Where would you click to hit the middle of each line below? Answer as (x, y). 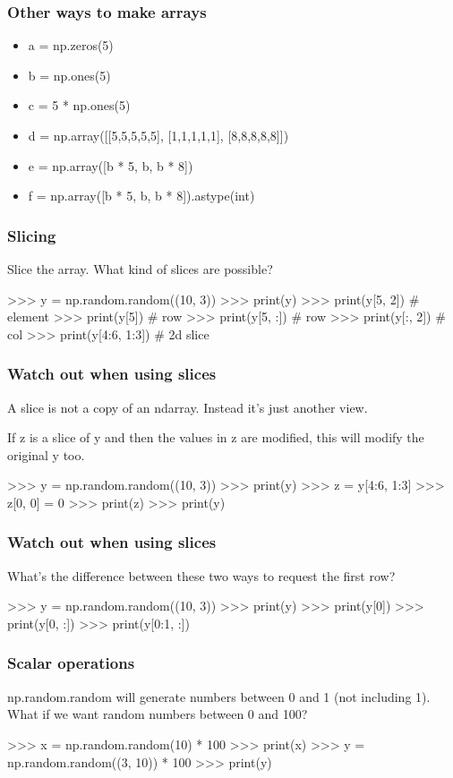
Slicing (32, 235)
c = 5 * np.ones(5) (79, 105)
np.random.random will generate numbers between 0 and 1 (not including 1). (219, 696)
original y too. (46, 454)
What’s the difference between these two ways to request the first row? (201, 575)
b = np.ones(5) (69, 75)
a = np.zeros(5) (71, 45)
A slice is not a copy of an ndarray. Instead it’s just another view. (188, 407)
